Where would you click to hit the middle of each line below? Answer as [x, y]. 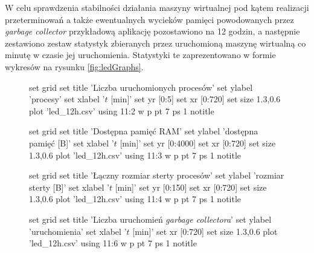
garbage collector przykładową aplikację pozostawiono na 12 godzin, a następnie [152, 31]
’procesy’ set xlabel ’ [67, 99]
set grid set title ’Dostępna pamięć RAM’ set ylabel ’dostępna [144, 131]
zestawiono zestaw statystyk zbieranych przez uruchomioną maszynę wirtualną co [155, 43]
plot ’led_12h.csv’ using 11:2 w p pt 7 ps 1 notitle [122, 110]
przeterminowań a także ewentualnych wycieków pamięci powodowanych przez [149, 19]
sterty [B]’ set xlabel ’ [69, 187]
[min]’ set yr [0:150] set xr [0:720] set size [191, 187]
